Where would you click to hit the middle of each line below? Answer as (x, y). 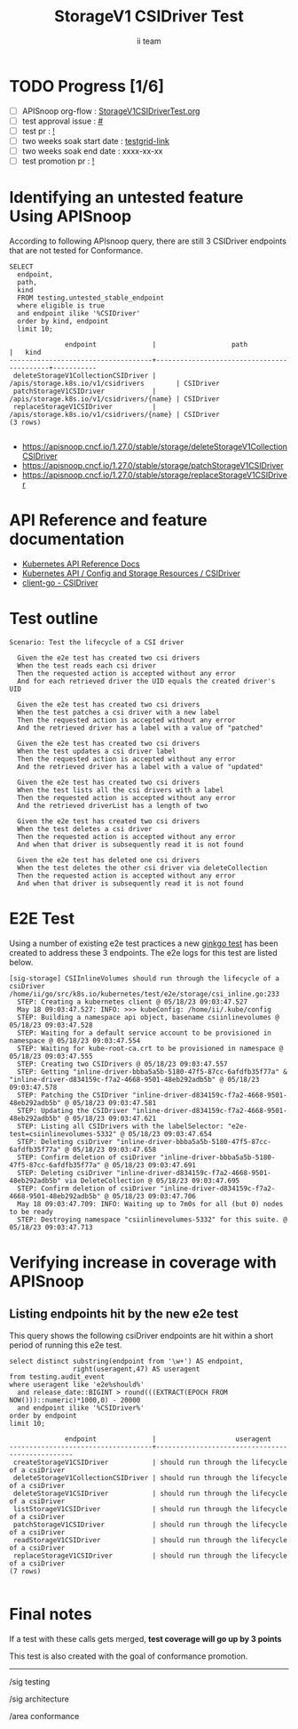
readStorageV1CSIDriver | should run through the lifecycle (150, 1540)
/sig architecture (39, 1699)
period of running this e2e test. (66, 1345)
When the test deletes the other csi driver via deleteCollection (142, 868)
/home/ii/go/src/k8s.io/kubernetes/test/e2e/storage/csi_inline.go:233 (144, 994)
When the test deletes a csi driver (85, 828)
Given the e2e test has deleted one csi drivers (109, 860)
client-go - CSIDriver (60, 582)
